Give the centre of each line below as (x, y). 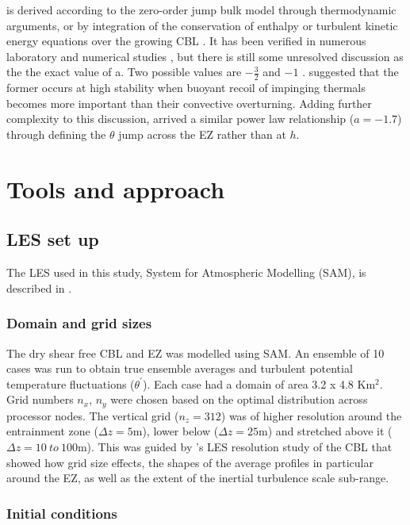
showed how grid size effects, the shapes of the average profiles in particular (190, 462)
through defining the (56, 134)
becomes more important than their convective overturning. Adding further (189, 103)
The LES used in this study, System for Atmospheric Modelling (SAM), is (186, 272)
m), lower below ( (176, 431)
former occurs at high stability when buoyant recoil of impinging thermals (186, 88)
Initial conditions (62, 513)
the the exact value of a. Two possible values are (124, 72)
